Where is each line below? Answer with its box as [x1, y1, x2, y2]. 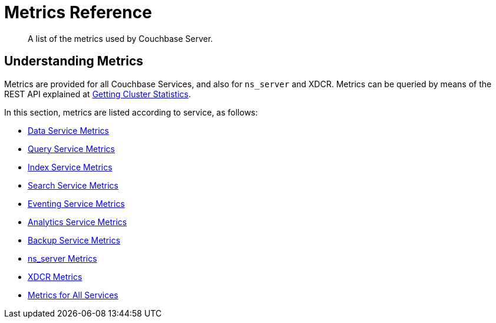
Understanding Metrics [4, 54, 144, 69]
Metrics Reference [4, 2, 152, 22]
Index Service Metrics [28, 161, 113, 172]
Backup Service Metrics [28, 235, 121, 245]
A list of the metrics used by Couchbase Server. [28, 33, 213, 44]
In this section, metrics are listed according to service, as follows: [4, 107, 258, 117]
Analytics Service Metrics [28, 216, 127, 227]
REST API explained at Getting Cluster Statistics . [4, 88, 191, 99]
